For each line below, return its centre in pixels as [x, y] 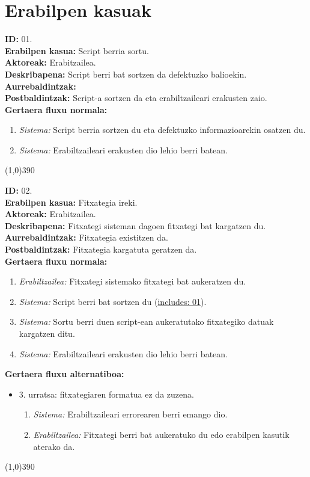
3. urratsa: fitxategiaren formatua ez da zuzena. [106, 394]
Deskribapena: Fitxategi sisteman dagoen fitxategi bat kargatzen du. [135, 225]
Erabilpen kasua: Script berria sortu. [77, 50]
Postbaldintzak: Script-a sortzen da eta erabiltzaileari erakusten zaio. [136, 98]
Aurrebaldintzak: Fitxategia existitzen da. [87, 237]
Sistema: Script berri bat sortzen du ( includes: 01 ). [113, 301]
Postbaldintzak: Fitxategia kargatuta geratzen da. [101, 249]
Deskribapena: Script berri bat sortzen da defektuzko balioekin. [126, 74]
